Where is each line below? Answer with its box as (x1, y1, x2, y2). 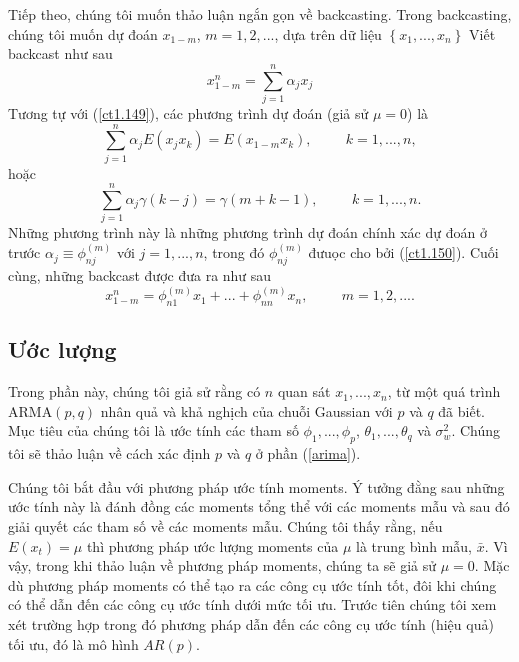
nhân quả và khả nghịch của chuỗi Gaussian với (100, 400, 393, 421)
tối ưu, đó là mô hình (8, 633, 139, 654)
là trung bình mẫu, (356, 535, 472, 556)
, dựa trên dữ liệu (274, 23, 382, 44)
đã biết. (438, 400, 485, 421)
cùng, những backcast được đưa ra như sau (8, 265, 272, 286)
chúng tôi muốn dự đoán (8, 23, 158, 44)
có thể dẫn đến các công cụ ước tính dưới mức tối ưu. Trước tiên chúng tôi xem (8, 594, 497, 615)
